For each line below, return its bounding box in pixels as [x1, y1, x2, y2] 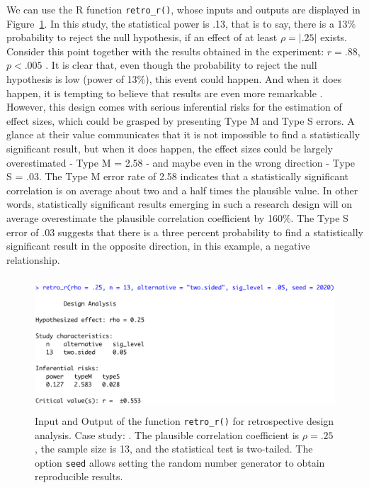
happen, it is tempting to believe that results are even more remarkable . [6, 85, 323, 100]
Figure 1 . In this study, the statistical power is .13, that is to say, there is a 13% [6, 16, 356, 30]
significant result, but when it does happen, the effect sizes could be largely [6, 141, 333, 155]
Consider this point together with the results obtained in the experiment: [6, 43, 324, 58]
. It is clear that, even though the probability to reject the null [45, 57, 317, 72]
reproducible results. [35, 469, 123, 484]
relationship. [6, 252, 60, 267]
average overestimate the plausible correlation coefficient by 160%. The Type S [6, 210, 348, 225]
